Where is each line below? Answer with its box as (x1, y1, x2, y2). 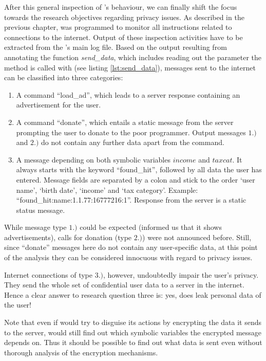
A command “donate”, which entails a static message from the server (16, 116, 234, 127)
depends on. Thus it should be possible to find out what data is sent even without (4, 337, 262, 348)
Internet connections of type (4, 269, 93, 280)
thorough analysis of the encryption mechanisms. (4, 347, 158, 357)
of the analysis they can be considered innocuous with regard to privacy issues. (4, 252, 253, 263)
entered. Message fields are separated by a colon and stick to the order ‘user (16, 174, 255, 185)
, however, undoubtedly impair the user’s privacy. (103, 269, 259, 280)
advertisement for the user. (16, 99, 101, 110)
